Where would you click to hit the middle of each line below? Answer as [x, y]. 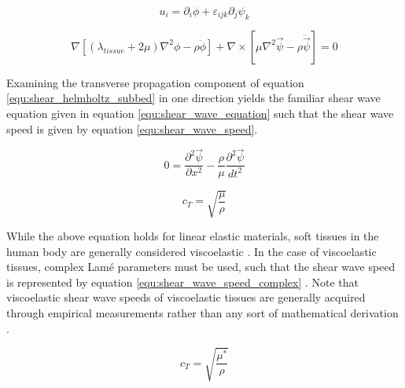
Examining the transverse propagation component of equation [155, 82]
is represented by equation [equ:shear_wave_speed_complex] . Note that [183, 282]
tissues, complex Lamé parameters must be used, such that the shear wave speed [201, 267]
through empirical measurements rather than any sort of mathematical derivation [202, 312]
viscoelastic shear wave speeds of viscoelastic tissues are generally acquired [186, 297]
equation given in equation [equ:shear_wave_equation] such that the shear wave [200, 113]
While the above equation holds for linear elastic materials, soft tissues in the [193, 236]
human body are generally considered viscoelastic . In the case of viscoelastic [191, 251]
